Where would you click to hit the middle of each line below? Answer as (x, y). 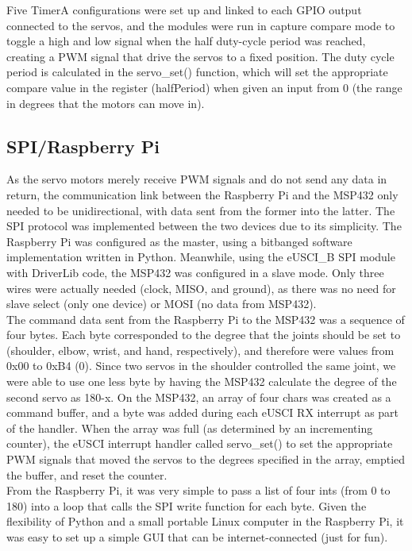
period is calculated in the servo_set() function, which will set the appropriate (197, 72)
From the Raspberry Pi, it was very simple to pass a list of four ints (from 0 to (198, 490)
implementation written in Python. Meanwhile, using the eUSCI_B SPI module (201, 257)
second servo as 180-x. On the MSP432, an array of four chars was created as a (199, 397)
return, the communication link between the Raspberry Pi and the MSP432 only (202, 194)
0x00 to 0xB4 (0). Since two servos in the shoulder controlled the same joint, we (201, 366)
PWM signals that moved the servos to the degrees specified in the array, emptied (206, 459)
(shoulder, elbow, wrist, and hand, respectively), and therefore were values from (200, 350)
